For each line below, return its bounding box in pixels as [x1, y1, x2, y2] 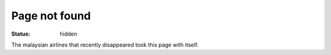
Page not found [11, 9, 91, 22]
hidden [59, 30, 78, 37]
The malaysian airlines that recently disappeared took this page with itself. [11, 41, 199, 48]
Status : [11, 30, 31, 37]
